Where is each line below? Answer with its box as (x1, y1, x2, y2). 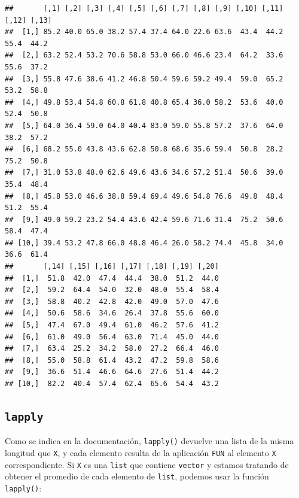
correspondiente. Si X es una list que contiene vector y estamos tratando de (5, 458, 289, 470)
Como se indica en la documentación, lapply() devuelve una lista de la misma (5, 435, 294, 447)
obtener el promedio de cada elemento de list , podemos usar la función (5, 470, 269, 482)
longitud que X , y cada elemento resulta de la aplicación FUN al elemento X (5, 447, 276, 459)
